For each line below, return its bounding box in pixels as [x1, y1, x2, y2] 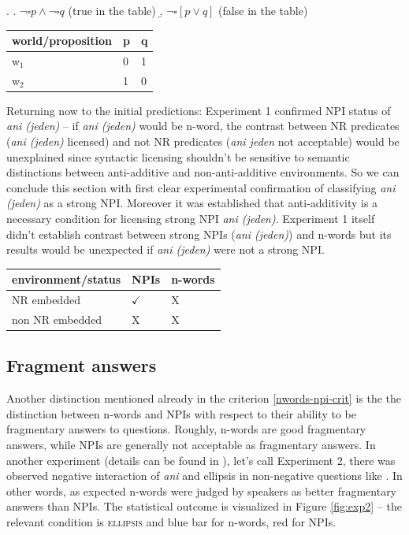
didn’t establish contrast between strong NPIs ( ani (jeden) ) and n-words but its [6, 225, 392, 242]
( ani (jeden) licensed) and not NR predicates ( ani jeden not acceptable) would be [6, 133, 400, 150]
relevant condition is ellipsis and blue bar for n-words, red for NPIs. [6, 514, 336, 530]
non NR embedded [12, 311, 102, 327]
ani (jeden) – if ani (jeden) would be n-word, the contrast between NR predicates [6, 117, 400, 134]
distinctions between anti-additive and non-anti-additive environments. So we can [6, 164, 400, 180]
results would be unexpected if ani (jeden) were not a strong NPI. [6, 241, 325, 258]
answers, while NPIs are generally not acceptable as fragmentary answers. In [6, 437, 376, 453]
